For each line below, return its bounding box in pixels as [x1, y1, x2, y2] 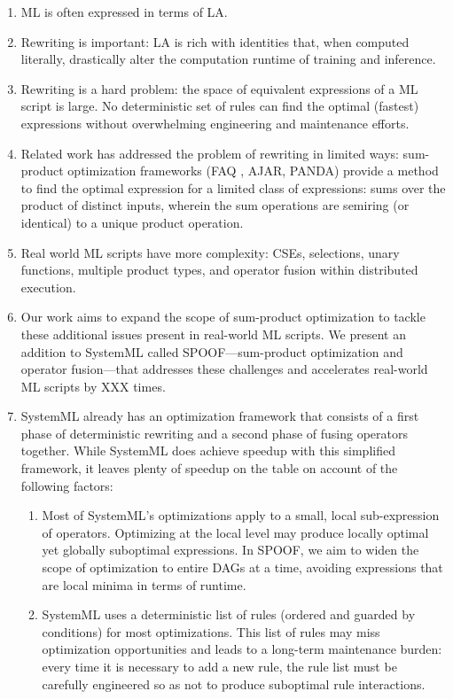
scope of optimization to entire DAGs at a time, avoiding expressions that [42, 558, 443, 577]
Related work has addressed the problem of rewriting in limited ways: [20, 144, 399, 162]
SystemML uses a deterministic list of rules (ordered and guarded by [42, 605, 416, 624]
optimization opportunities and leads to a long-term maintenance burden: [42, 640, 442, 658]
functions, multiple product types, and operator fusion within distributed [20, 260, 418, 279]
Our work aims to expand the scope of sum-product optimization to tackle [20, 307, 426, 326]
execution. [20, 277, 76, 296]
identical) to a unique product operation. [20, 213, 244, 231]
